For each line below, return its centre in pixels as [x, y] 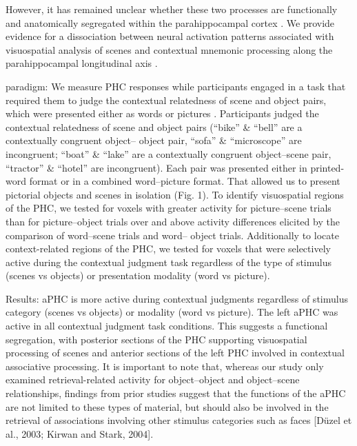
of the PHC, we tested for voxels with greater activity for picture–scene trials [169, 208]
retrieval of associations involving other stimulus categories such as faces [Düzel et [179, 420]
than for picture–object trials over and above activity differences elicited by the [173, 221]
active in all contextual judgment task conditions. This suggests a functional [167, 326]
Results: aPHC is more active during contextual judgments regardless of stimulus [177, 298]
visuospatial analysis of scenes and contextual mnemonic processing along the [169, 49]
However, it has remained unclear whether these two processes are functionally [172, 9]
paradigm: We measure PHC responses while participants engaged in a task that [176, 86]
